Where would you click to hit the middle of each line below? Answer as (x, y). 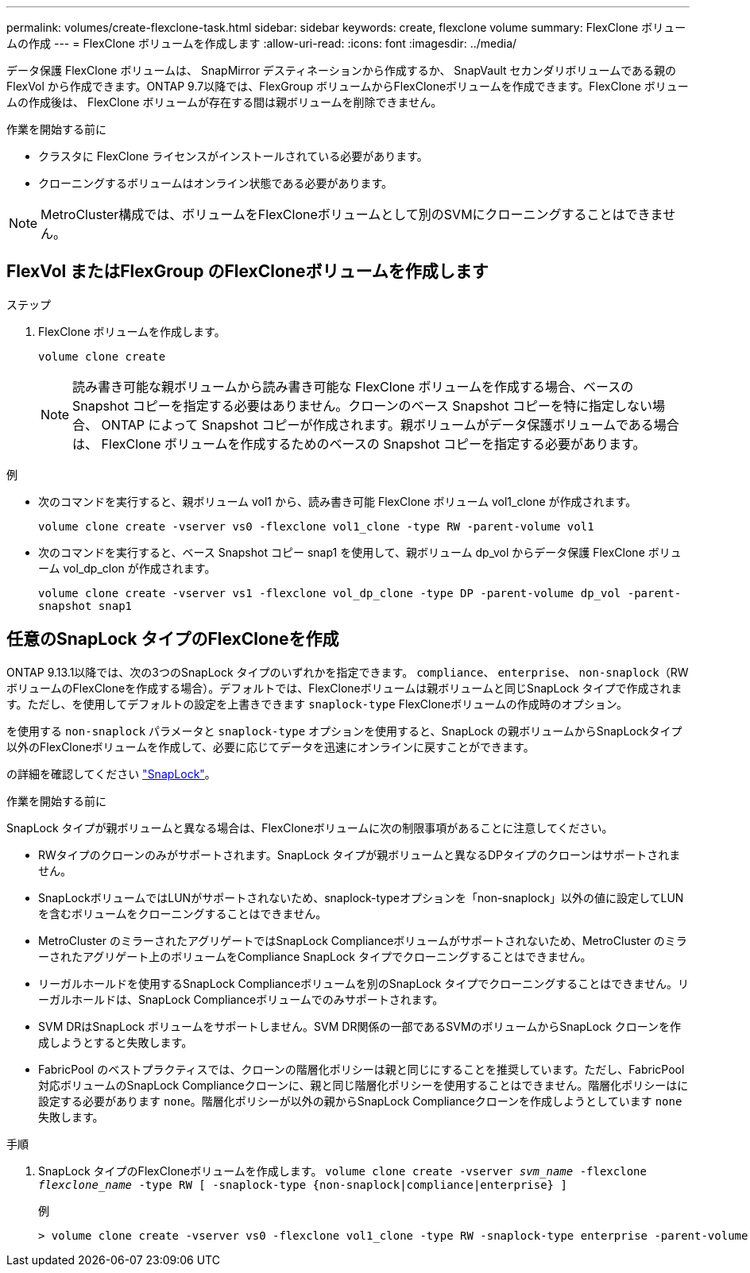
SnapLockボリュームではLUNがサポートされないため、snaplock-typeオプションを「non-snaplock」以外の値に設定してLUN (361, 897)
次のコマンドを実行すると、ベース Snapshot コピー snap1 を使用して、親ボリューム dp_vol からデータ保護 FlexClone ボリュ (360, 552)
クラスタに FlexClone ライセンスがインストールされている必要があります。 (233, 156)
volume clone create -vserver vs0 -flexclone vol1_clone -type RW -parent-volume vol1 (316, 526)
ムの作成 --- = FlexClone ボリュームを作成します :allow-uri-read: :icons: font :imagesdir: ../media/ (262, 43)
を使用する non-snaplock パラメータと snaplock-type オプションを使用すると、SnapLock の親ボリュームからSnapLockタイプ (344, 731)
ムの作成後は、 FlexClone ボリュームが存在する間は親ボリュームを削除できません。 (224, 102)
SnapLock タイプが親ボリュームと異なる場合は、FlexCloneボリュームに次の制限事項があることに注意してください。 (310, 827)
